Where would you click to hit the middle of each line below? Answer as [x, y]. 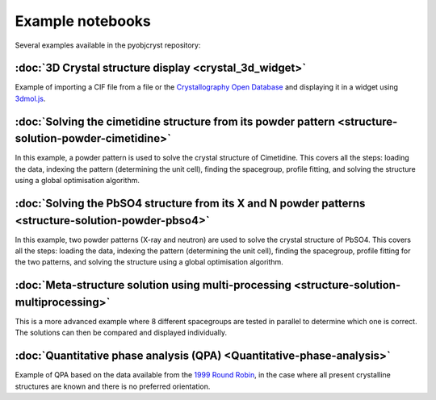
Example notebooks [83, 21]
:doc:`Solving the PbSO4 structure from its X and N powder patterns [190, 203]
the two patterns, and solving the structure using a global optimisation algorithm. [149, 262]
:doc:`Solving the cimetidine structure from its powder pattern [175, 121]
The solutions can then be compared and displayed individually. [121, 333]
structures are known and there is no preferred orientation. [113, 386]
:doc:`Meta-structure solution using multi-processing [153, 285]
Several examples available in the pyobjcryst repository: [108, 45]
